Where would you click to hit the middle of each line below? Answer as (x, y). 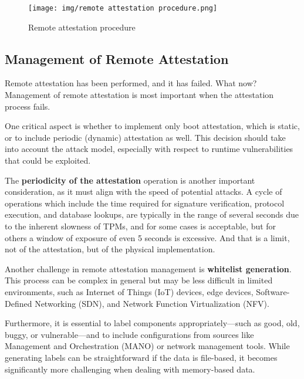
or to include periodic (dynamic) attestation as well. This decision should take (145, 137)
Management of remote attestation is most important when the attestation (139, 95)
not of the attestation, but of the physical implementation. (110, 249)
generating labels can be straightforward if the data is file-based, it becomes (141, 357)
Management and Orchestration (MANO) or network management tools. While (147, 346)
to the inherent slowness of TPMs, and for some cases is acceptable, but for (141, 226)
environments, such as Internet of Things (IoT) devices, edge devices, (129, 291)
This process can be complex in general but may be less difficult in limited (139, 280)
